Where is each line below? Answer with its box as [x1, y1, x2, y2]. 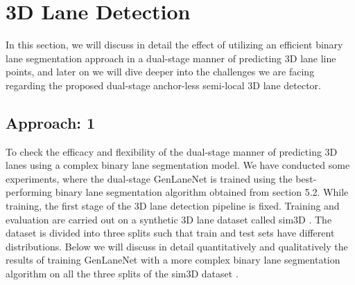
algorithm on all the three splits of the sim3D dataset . [6, 266, 239, 281]
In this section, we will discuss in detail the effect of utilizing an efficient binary [6, 37, 343, 52]
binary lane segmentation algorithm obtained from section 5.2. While [55, 185, 349, 199]
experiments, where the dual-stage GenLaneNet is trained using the [6, 171, 293, 185]
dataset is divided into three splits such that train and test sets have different [6, 226, 335, 240]
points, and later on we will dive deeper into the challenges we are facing [6, 64, 315, 79]
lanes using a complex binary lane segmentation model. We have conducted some [6, 158, 350, 172]
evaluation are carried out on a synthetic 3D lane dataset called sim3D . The [6, 212, 332, 226]
